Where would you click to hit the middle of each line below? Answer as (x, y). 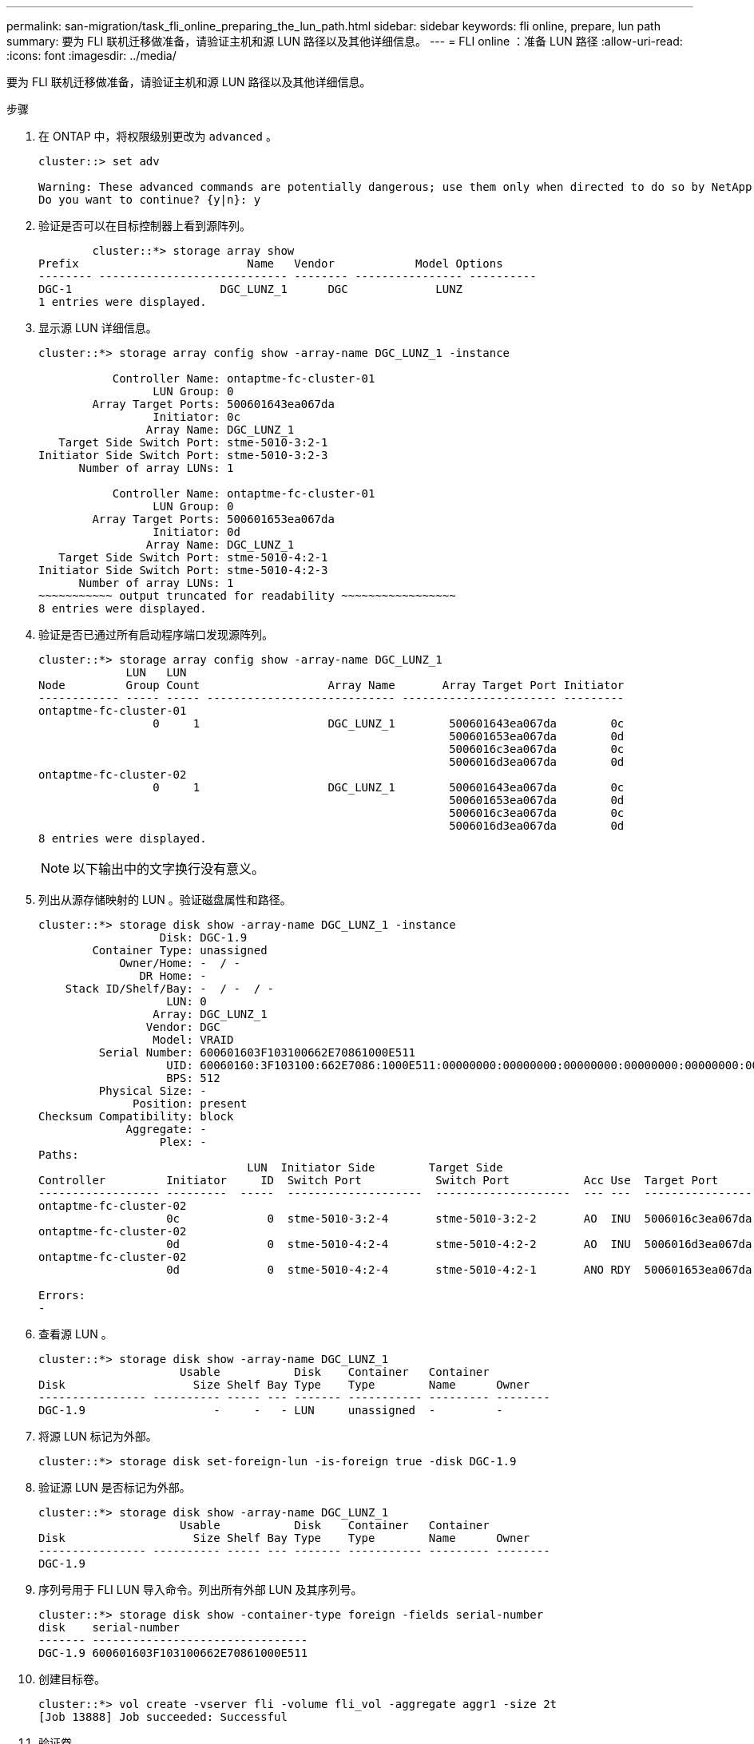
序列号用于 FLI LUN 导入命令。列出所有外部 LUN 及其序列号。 (200, 1589)
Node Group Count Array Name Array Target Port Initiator (331, 685)
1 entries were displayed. (123, 302)
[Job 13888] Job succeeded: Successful (163, 1717)
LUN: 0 (187, 1001)
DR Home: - (173, 976)
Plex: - (183, 1142)
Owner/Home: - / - (180, 963)
